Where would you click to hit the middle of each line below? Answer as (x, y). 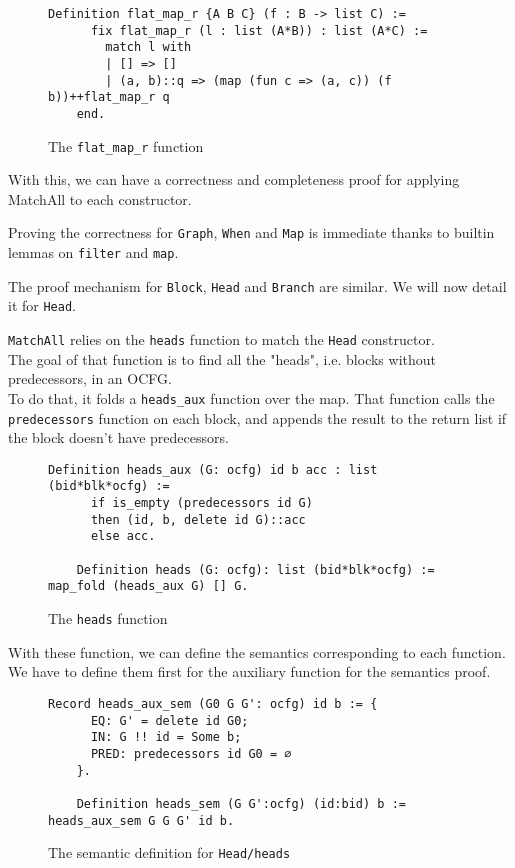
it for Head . (42, 305)
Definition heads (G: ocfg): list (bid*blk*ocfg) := (255, 569)
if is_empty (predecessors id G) (201, 503)
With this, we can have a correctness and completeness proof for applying (234, 179)
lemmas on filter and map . (93, 252)
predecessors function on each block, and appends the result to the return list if (257, 417)
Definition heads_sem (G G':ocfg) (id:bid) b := (241, 803)
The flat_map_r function (126, 145)
